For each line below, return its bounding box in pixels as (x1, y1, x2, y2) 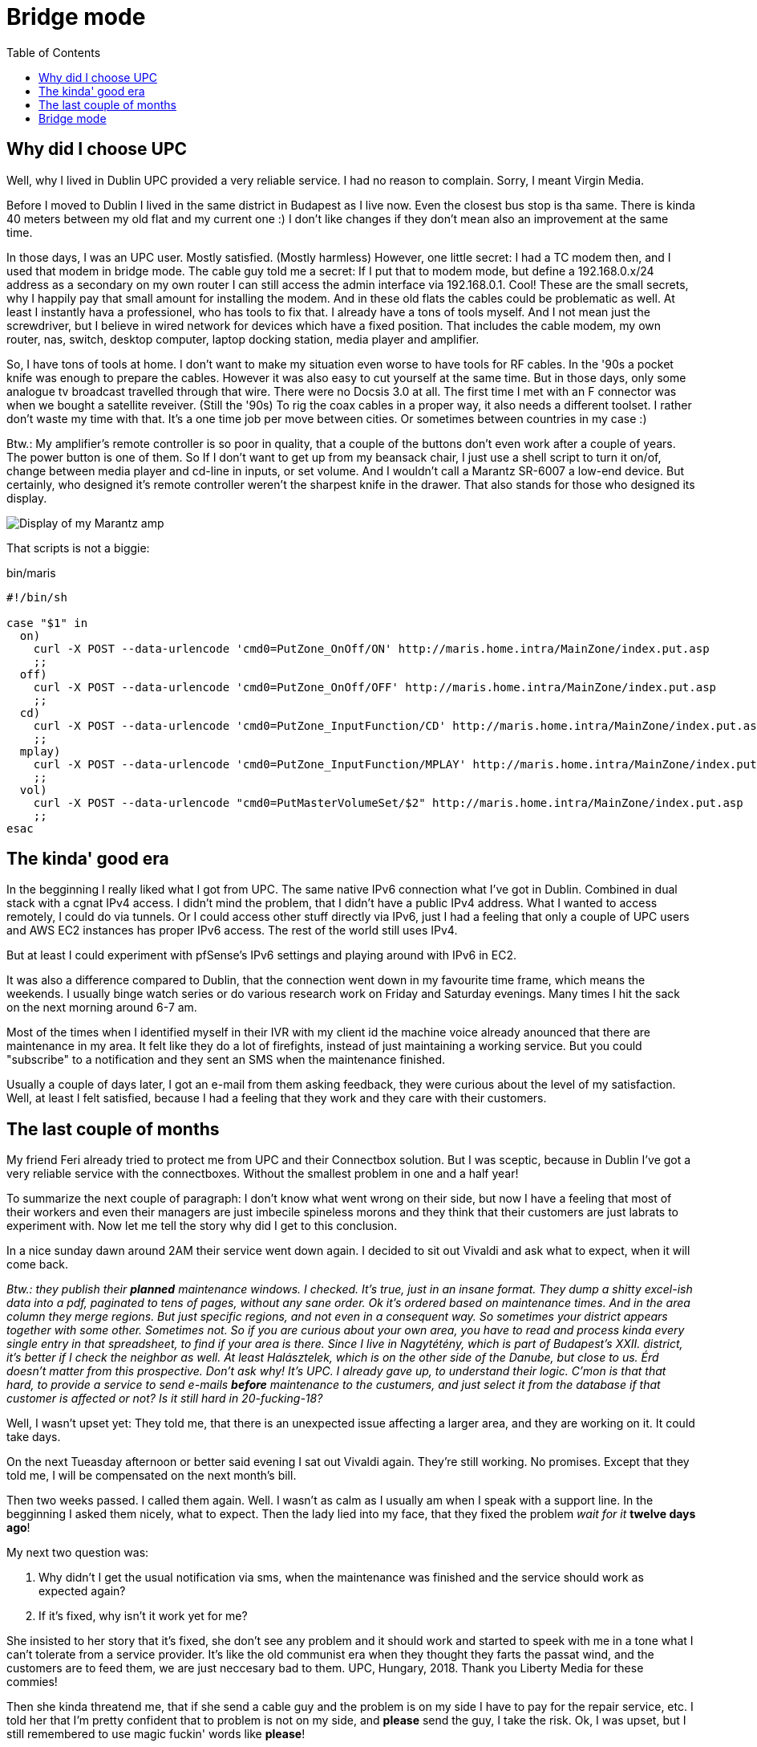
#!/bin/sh (6, 590, 67, 604)
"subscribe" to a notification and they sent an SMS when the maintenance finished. (6, 1053, 446, 1067)
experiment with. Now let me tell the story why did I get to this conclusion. (6, 1219, 398, 1233)
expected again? (38, 1584, 126, 1598)
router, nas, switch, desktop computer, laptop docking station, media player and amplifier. (6, 332, 480, 346)
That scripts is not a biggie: (6, 540, 150, 555)
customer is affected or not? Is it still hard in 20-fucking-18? (6, 1391, 323, 1406)
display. (6, 491, 47, 505)
